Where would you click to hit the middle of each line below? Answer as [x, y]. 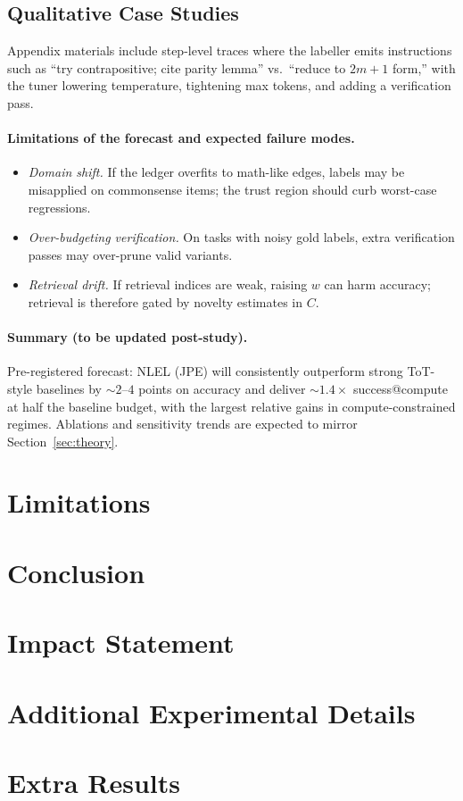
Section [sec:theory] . [63, 441]
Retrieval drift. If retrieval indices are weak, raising [168, 284]
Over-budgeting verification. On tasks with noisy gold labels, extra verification [241, 237]
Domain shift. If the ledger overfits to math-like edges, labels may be [216, 172]
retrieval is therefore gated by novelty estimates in [165, 301]
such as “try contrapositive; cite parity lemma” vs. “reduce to [177, 67]
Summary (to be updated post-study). [128, 337]
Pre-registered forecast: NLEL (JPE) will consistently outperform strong [205, 371]
